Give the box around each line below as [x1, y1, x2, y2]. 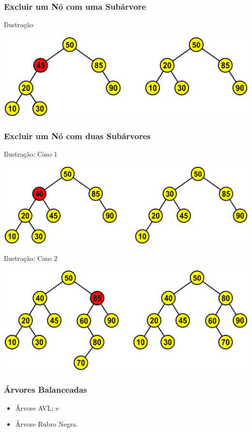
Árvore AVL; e [15, 402, 59, 413]
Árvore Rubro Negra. [15, 419, 78, 429]
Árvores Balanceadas [4, 384, 87, 396]
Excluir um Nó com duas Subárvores [4, 129, 151, 142]
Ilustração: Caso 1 [4, 148, 58, 159]
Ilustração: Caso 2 [4, 253, 58, 263]
